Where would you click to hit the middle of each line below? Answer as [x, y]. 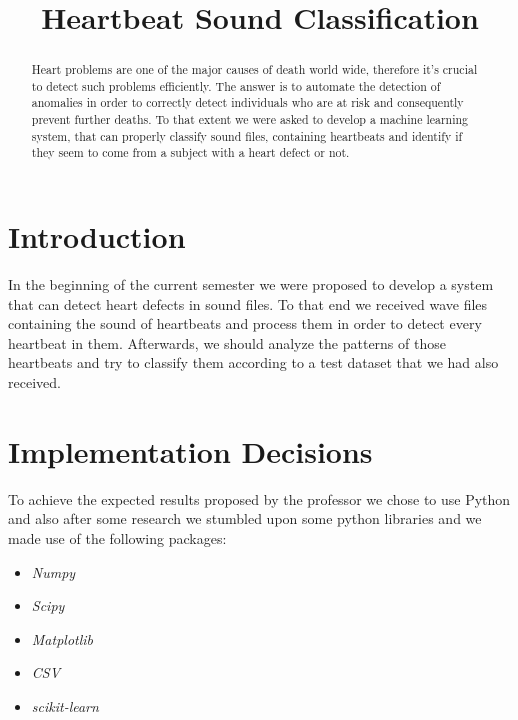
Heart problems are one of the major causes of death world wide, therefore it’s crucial [254, 69]
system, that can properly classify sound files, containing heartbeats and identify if [247, 135]
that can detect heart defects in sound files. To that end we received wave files [248, 303]
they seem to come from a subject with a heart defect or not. [190, 152]
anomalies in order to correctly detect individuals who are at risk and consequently [247, 102]
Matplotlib [62, 638]
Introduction [97, 236]
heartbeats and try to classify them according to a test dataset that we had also [253, 362]
